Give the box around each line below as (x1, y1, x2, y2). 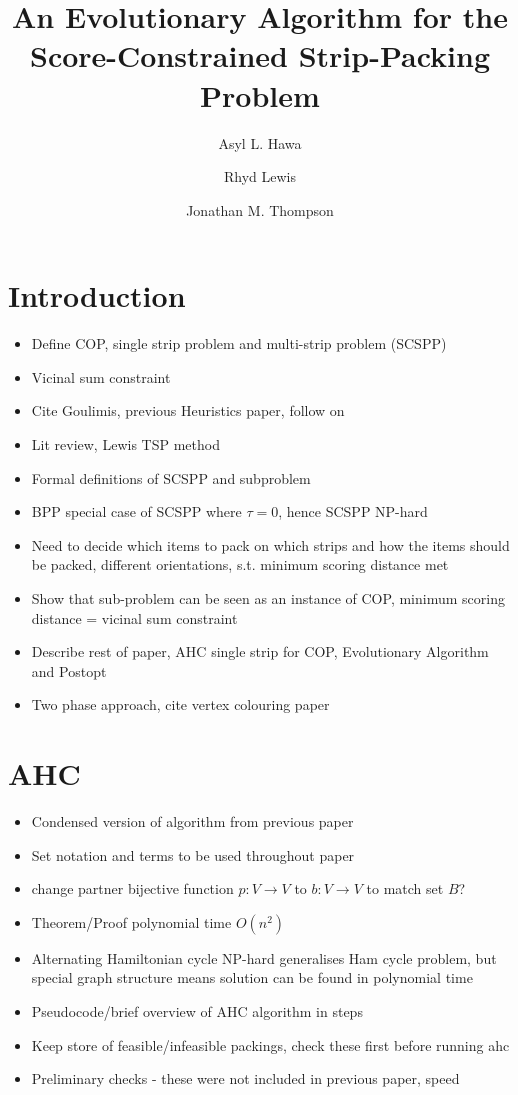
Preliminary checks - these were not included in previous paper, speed (31, 1068, 460, 1089)
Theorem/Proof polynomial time (31, 911, 232, 932)
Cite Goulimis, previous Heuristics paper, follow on (31, 400, 345, 421)
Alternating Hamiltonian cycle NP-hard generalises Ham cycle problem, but (31, 947, 497, 968)
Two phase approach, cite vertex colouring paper (31, 694, 330, 715)
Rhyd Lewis (223, 166, 297, 187)
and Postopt (31, 660, 107, 681)
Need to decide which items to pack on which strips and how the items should (31, 534, 510, 555)
